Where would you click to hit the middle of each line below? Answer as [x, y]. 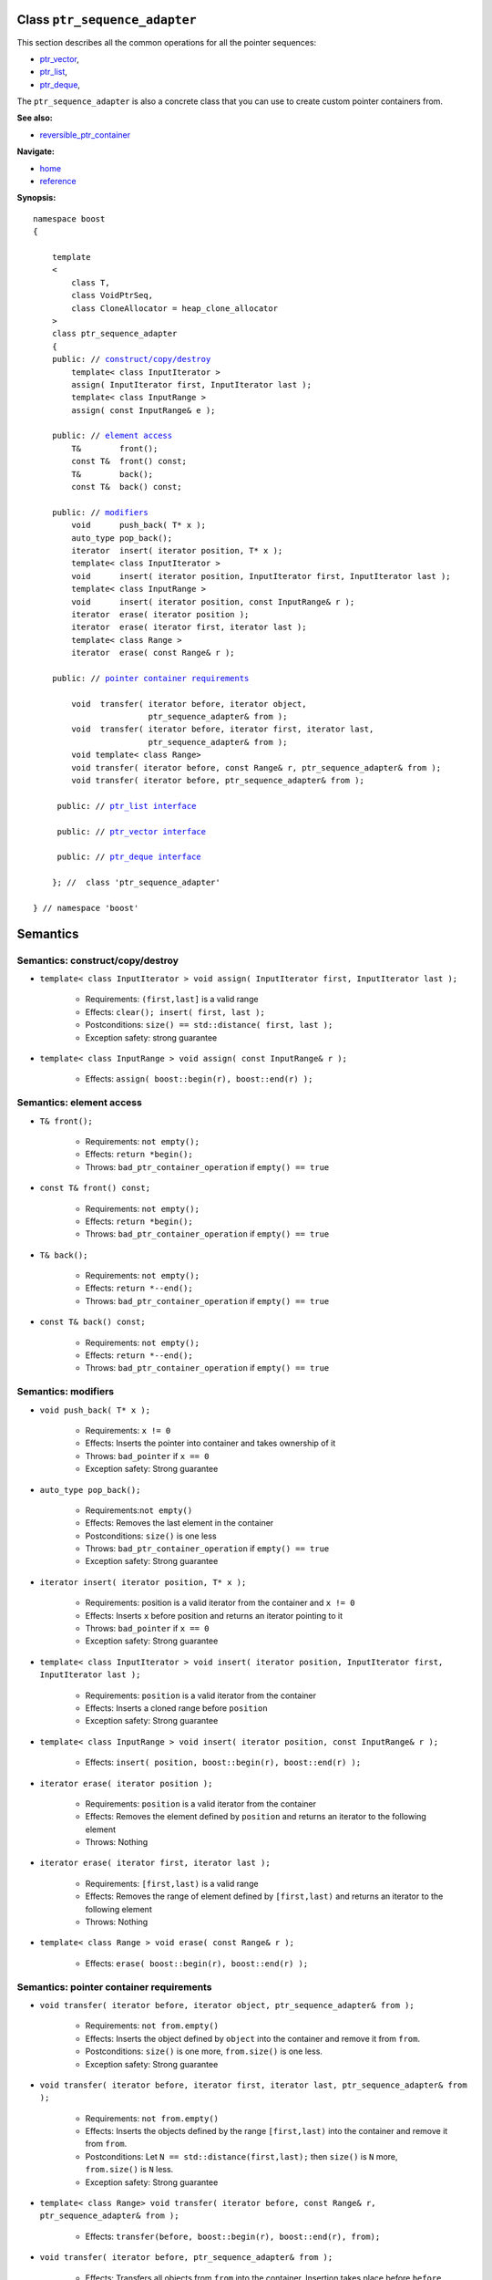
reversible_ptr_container [85, 135]
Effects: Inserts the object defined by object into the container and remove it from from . [253, 2038]
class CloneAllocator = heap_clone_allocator [174, 308]
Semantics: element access [80, 1103]
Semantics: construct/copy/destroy [98, 960]
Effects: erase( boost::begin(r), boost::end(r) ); [197, 1963]
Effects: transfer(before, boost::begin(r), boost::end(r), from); [233, 2236]
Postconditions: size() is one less [151, 1536]
